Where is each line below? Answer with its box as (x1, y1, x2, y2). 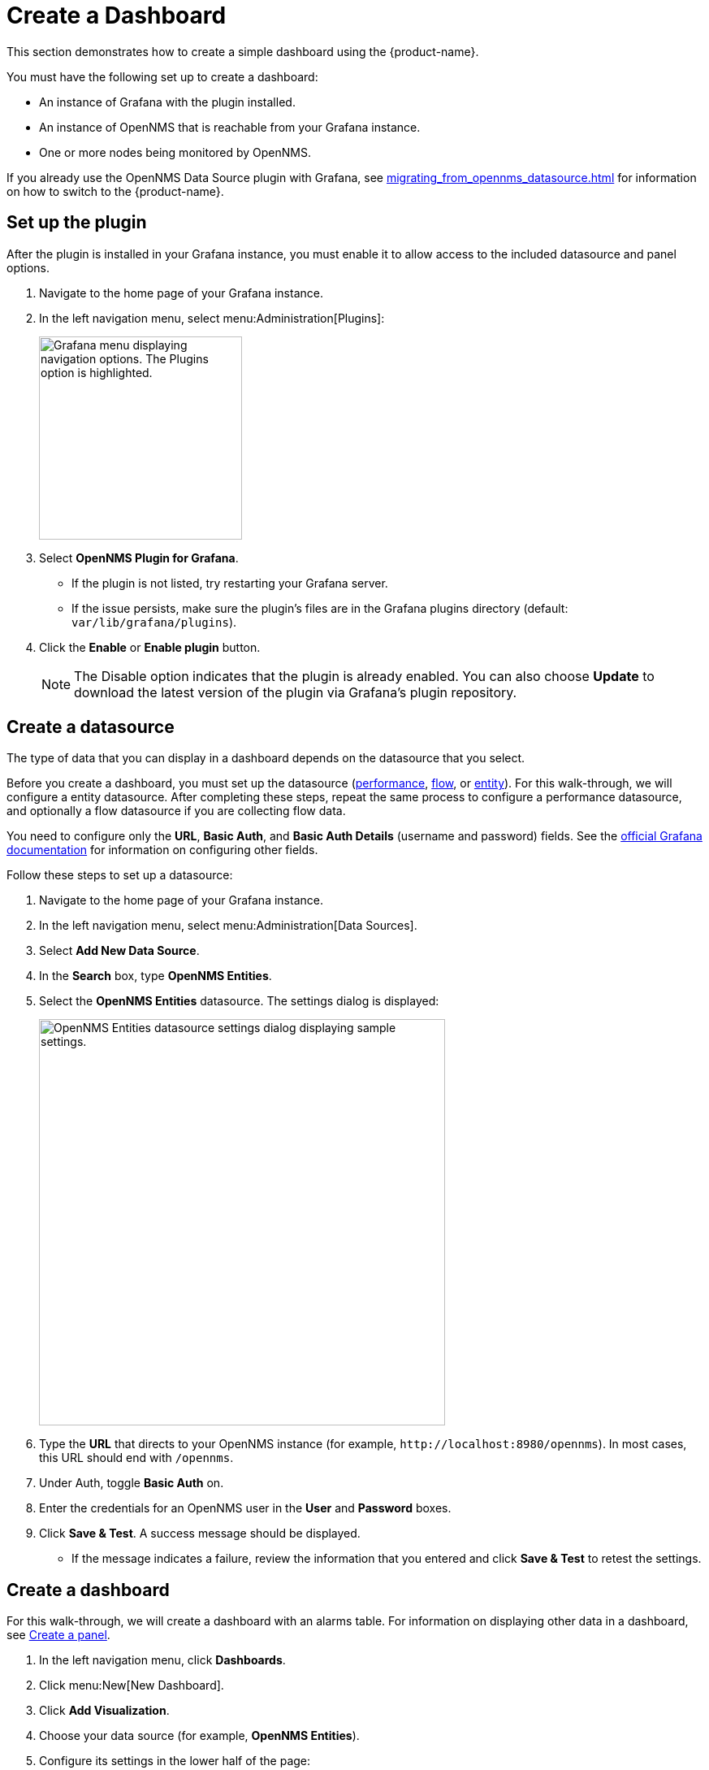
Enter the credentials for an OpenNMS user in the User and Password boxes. (39, 1501, 452, 1516)
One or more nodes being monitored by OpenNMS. (39, 145, 312, 159)
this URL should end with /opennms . (39, 1451, 234, 1465)
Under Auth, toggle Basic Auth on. (39, 1476, 224, 1490)
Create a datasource (6, 717, 175, 738)
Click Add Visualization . (39, 1703, 170, 1718)
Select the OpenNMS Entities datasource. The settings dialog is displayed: (39, 994, 439, 1009)
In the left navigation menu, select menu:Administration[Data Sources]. (39, 918, 417, 933)
